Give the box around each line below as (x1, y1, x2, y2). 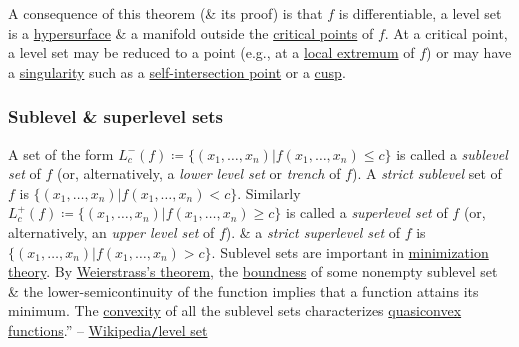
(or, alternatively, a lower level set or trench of (56, 163, 341, 184)
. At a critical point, (384, 22, 508, 43)
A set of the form (8, 143, 114, 164)
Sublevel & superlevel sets (8, 104, 223, 129)
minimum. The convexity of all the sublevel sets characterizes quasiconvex (8, 300, 462, 321)
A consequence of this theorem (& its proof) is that (8, 3, 323, 23)
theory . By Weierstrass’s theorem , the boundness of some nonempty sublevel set (8, 261, 498, 282)
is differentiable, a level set (338, 3, 502, 23)
